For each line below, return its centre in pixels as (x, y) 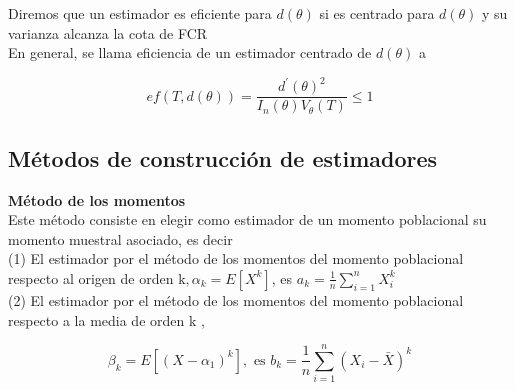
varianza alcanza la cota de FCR (108, 32)
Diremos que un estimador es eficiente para (140, 13)
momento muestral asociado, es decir (120, 238)
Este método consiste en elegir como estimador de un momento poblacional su (247, 219)
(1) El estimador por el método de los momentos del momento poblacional (236, 258)
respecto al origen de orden (91, 277)
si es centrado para (377, 13)
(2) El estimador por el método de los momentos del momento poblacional (236, 299)
